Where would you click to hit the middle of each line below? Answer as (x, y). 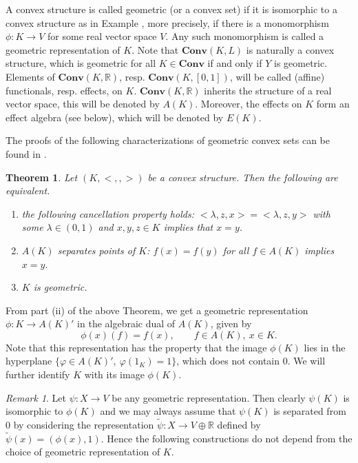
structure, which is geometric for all (81, 63)
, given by (231, 323)
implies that (188, 227)
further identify (38, 374)
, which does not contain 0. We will (251, 361)
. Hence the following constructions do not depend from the (227, 438)
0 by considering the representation (80, 425)
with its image (114, 374)
